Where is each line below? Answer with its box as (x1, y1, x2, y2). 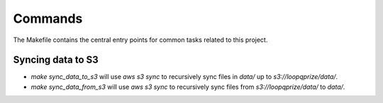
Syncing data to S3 (13, 54, 99, 66)
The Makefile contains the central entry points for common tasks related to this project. (13, 36, 268, 44)
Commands (13, 11, 83, 26)
